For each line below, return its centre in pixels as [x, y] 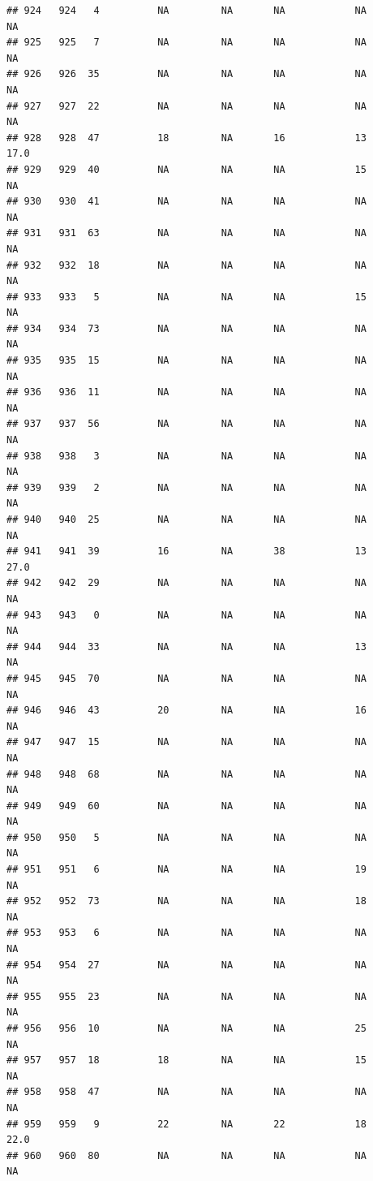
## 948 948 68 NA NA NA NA [186, 774]
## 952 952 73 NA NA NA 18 [186, 901]
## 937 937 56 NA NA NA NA [186, 424]
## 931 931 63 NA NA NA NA [186, 233]
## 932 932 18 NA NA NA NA [186, 265]
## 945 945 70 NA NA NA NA [186, 678]
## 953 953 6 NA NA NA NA [186, 933]
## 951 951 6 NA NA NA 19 [186, 870]
